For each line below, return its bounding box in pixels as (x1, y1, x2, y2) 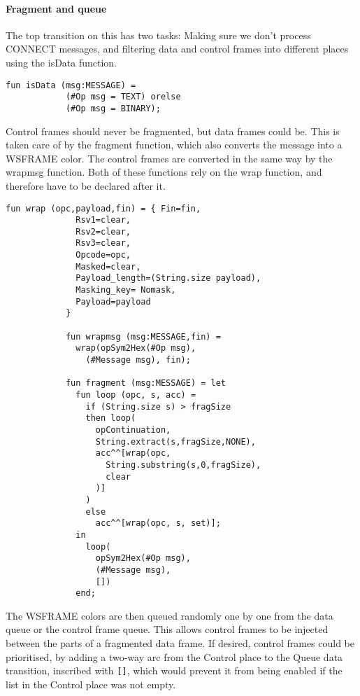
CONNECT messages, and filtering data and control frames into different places (6, 41, 349, 56)
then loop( (85, 413, 136, 424)
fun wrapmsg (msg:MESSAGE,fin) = (65, 331, 221, 342)
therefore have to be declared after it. (6, 178, 166, 193)
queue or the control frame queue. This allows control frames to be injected (6, 622, 329, 636)
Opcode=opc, (75, 250, 131, 260)
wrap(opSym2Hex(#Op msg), (75, 343, 196, 354)
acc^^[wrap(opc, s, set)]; (95, 518, 221, 529)
